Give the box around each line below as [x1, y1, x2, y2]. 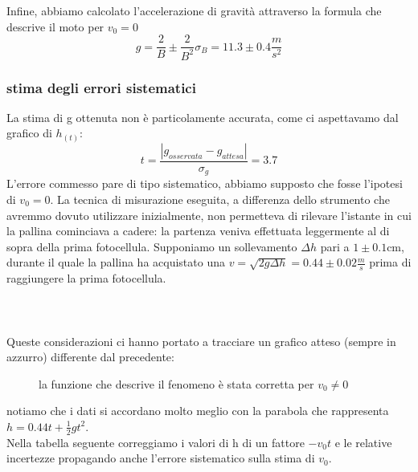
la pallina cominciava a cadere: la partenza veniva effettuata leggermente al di [6, 222, 390, 239]
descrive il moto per [6, 18, 104, 35]
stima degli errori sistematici [6, 77, 196, 97]
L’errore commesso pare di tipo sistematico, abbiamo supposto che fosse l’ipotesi [6, 175, 403, 192]
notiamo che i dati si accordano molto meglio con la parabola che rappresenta [6, 402, 389, 419]
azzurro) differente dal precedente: [6, 348, 174, 365]
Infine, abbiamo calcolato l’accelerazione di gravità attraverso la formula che [6, 2, 382, 18]
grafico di [6, 124, 52, 141]
